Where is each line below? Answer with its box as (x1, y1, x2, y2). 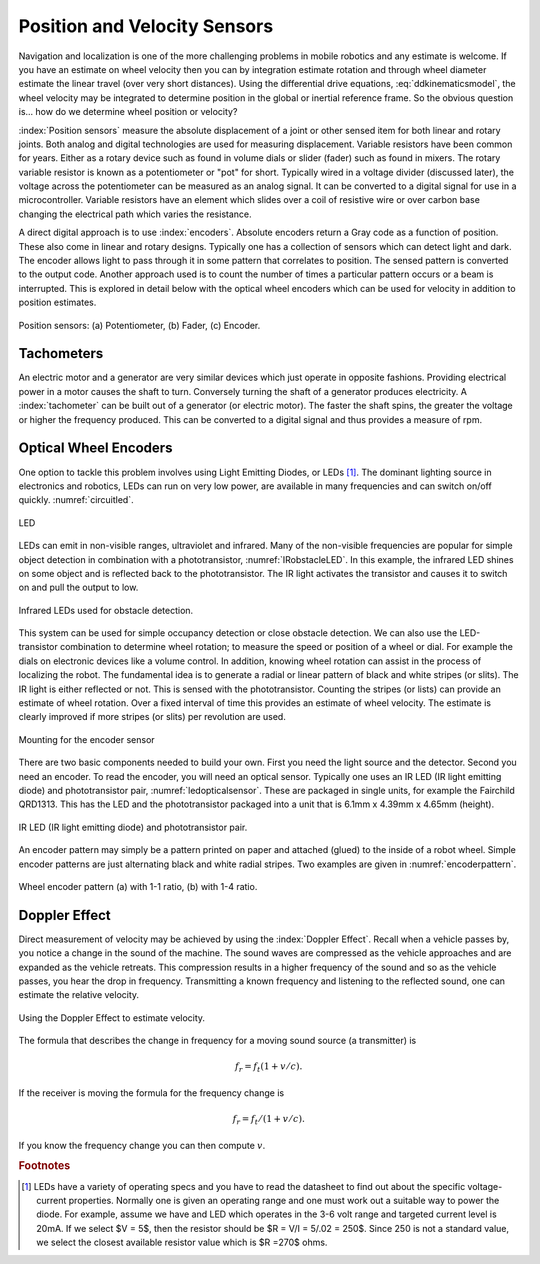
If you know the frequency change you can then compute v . (18, 1139, 266, 1151)
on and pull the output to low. (18, 581, 139, 594)
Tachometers (18, 345, 104, 362)
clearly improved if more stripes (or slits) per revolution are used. (18, 711, 287, 723)
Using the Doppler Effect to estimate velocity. (18, 1011, 205, 1024)
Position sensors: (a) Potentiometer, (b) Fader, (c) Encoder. (18, 319, 261, 331)
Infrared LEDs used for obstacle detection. (18, 604, 194, 616)
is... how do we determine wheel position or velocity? (18, 106, 238, 118)
